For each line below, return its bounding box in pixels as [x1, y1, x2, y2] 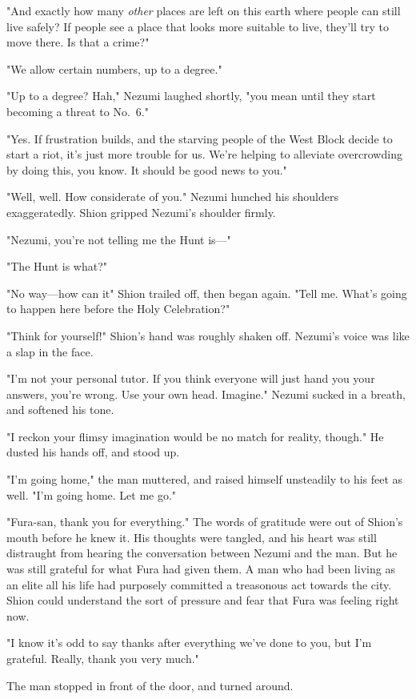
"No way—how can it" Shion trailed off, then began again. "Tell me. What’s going [6, 284, 407, 301]
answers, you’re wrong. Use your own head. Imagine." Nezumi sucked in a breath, [6, 385, 406, 402]
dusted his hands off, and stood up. [6, 444, 180, 460]
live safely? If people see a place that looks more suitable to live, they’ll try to [6, 18, 389, 34]
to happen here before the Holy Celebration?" [6, 300, 230, 317]
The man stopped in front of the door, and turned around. [6, 677, 294, 693]
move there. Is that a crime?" [6, 34, 150, 50]
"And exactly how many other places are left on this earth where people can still [6, 2, 401, 18]
